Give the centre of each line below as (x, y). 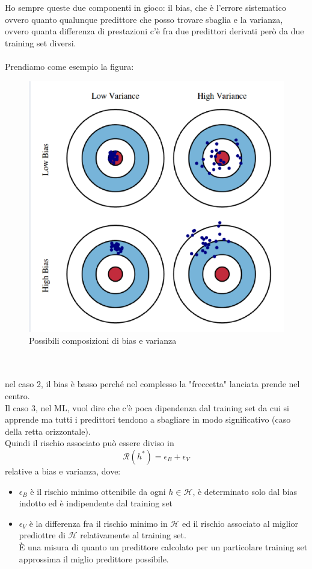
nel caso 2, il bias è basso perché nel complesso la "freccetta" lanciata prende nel (152, 384)
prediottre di (42, 535)
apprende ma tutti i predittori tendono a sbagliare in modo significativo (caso (148, 419)
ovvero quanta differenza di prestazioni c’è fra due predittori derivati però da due (154, 31)
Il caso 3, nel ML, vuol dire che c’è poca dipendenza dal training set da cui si (147, 407)
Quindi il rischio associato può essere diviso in (90, 443)
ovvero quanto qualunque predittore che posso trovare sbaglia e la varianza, (144, 19)
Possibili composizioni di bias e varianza (103, 340)
